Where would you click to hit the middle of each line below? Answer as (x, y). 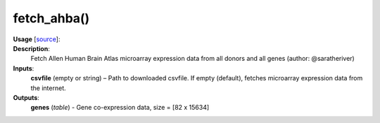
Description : (32, 48)
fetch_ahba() (51, 18)
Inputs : (24, 68)
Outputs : (26, 97)
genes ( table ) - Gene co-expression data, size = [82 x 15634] (120, 108)
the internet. (48, 88)
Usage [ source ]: (37, 39)
